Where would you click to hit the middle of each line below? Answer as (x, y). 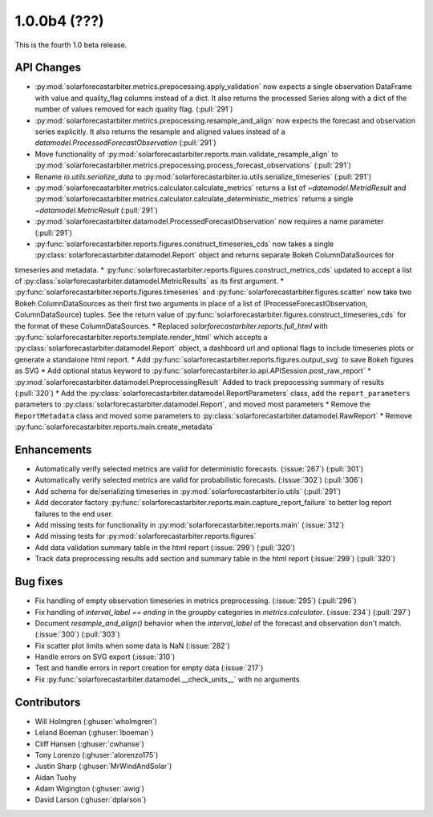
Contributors (48, 702)
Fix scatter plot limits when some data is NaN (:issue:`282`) (132, 645)
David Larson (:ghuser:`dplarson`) (91, 800)
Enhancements (53, 449)
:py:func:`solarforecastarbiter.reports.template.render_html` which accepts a (141, 338)
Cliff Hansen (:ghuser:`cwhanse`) (89, 744)
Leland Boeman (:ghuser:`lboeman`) (94, 733)
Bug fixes (39, 582)
